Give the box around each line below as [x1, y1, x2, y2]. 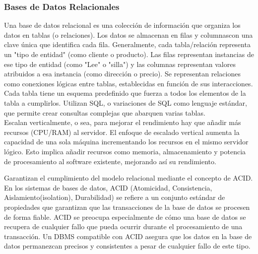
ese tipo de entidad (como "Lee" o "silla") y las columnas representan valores [4, 59, 236, 69]
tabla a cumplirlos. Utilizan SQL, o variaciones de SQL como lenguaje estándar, [4, 97, 247, 108]
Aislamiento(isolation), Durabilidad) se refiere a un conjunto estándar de [4, 192, 225, 202]
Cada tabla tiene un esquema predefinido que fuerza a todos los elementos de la [4, 88, 246, 98]
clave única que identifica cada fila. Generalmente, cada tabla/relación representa [4, 39, 251, 50]
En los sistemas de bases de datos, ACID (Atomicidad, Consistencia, [4, 182, 212, 192]
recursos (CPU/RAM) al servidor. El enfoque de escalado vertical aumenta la [4, 127, 240, 137]
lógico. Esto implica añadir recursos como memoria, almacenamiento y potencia [4, 146, 246, 156]
